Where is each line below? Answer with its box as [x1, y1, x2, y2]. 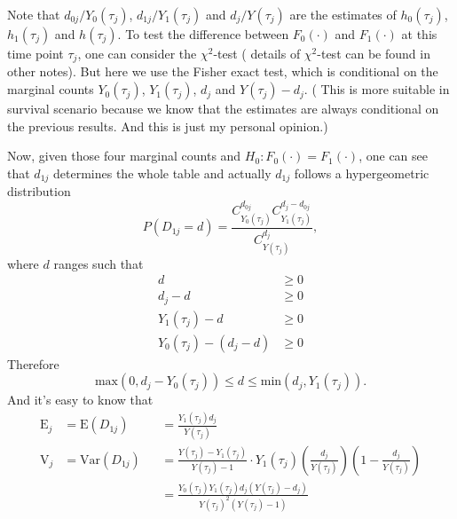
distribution [7, 182, 71, 201]
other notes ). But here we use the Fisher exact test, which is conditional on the [7, 62, 438, 81]
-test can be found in [317, 44, 430, 62]
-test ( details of [213, 44, 301, 62]
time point [7, 44, 64, 62]
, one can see [359, 146, 428, 165]
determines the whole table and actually [53, 163, 272, 182]
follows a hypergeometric [294, 163, 429, 182]
